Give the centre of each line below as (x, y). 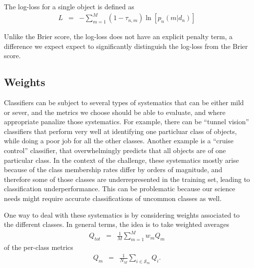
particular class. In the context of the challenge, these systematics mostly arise (121, 160)
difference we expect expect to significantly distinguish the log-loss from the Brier (126, 46)
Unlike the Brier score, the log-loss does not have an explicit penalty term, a (118, 36)
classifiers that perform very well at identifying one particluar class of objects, (120, 131)
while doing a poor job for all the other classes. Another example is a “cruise (119, 141)
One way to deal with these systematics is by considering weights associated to (122, 214)
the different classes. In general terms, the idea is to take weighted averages (116, 224)
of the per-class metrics (39, 247)
